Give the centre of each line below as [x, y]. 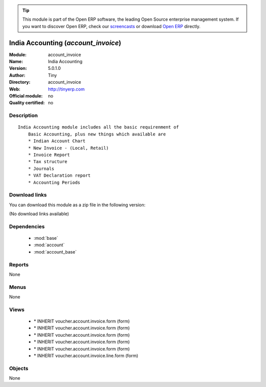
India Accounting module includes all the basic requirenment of [99, 127]
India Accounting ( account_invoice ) [65, 43]
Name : [16, 62]
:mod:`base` [46, 238]
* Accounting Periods [54, 182]
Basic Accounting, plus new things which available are [97, 134]
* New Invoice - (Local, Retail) [68, 148]
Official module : [26, 96]
